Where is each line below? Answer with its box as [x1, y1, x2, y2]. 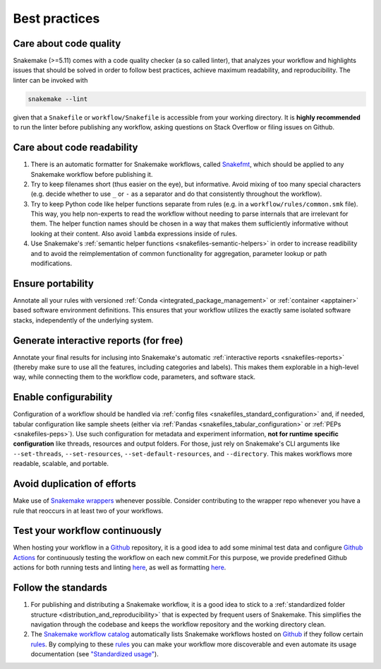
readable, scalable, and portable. [13, 460, 109, 468]
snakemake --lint [28, 95, 88, 103]
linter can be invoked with [13, 76, 88, 84]
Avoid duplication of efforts [13, 478, 137, 490]
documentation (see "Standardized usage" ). [30, 650, 159, 658]
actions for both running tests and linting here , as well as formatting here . [13, 563, 226, 572]
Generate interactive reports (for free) [13, 334, 183, 347]
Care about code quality [13, 37, 121, 50]
